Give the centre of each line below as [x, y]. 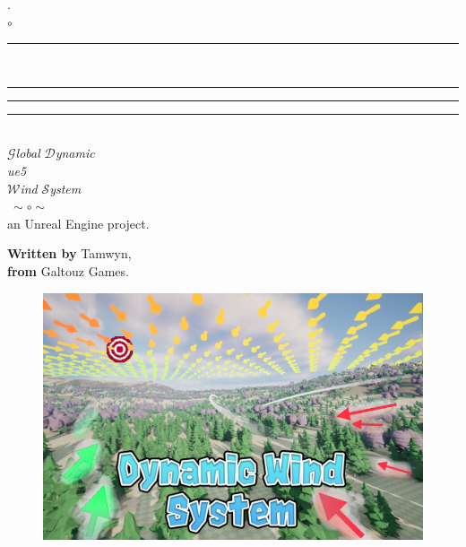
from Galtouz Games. [68, 270]
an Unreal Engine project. [78, 223]
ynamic [75, 153]
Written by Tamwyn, [69, 253]
